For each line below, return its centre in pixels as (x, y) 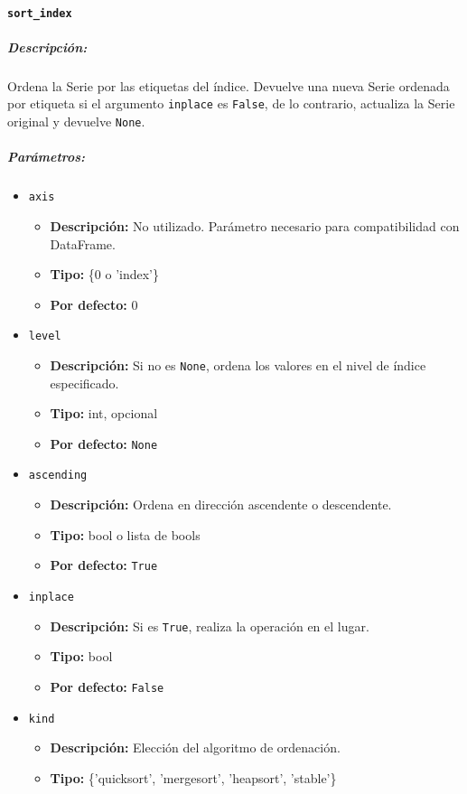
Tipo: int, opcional (104, 413)
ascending (58, 476)
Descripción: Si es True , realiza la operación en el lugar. (210, 626)
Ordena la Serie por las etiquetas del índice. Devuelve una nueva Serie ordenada (229, 85)
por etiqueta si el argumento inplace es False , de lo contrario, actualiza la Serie (231, 103)
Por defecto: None (104, 443)
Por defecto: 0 (94, 304)
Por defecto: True (104, 565)
